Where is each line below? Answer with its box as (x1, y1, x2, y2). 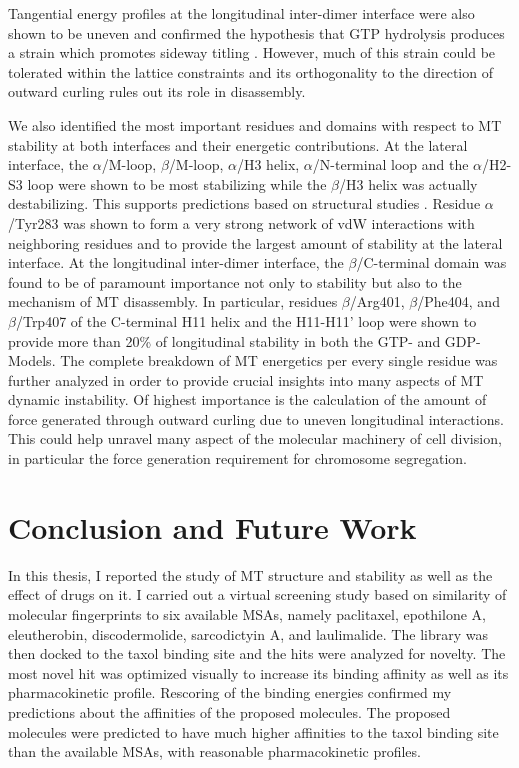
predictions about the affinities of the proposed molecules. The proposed (8, 701, 451, 722)
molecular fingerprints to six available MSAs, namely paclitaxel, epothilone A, (8, 603, 486, 624)
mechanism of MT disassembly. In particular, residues (8, 291, 338, 312)
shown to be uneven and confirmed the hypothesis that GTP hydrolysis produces (8, 22, 505, 43)
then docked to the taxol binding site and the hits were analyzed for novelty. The (8, 643, 506, 664)
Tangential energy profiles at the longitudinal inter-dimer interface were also (8, 3, 475, 23)
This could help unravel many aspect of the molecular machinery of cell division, (8, 428, 502, 449)
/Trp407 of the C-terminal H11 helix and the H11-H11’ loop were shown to (15, 310, 477, 331)
